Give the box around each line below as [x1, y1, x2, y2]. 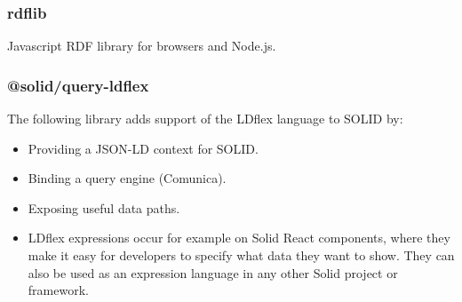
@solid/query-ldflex [7, 74, 149, 96]
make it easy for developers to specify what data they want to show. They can [28, 246, 455, 264]
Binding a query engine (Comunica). [28, 169, 227, 187]
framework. [28, 281, 89, 299]
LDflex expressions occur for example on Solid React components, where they [28, 228, 450, 247]
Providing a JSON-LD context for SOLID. [28, 139, 259, 157]
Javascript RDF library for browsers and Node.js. [7, 36, 276, 55]
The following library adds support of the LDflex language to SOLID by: [7, 109, 403, 128]
